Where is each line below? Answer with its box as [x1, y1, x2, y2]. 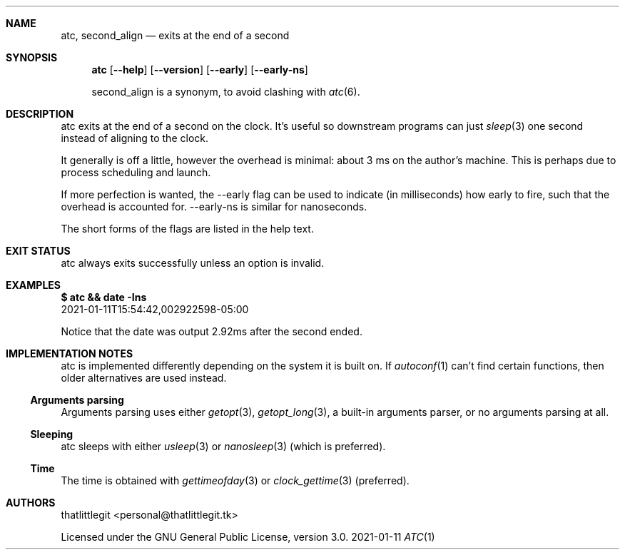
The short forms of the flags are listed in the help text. [61, 223, 314, 235]
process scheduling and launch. [61, 166, 211, 178]
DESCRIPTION [6, 108, 74, 120]
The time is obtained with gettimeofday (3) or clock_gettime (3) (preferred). [61, 474, 410, 487]
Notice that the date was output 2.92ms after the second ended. [61, 325, 362, 337]
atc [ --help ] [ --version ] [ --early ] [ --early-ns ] [91, 63, 308, 76]
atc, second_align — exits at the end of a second [61, 29, 290, 41]
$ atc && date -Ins [61, 291, 147, 303]
